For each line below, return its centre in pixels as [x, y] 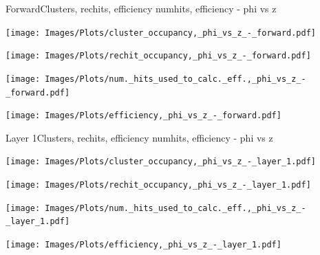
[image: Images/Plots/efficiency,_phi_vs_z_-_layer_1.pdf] [143, 245]
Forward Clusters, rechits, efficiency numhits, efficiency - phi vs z [141, 8]
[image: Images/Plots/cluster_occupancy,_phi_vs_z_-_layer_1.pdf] [161, 162]
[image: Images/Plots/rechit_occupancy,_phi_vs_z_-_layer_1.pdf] [158, 185]
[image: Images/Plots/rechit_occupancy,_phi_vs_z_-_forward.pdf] [158, 56]
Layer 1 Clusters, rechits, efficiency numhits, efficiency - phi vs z [139, 137]
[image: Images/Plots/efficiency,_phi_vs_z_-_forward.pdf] [143, 116]
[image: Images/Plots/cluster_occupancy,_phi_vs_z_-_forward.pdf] [161, 33]
